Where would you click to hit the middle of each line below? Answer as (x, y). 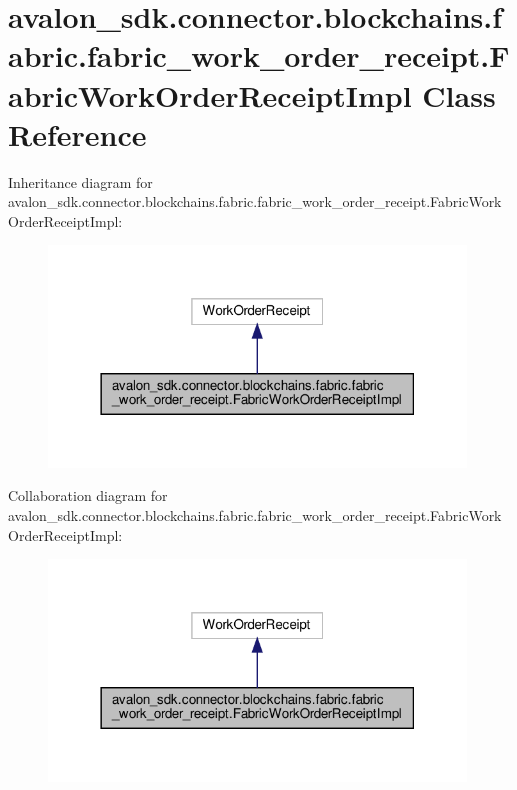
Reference (77, 133)
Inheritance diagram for (80, 181)
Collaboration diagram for (88, 495)
